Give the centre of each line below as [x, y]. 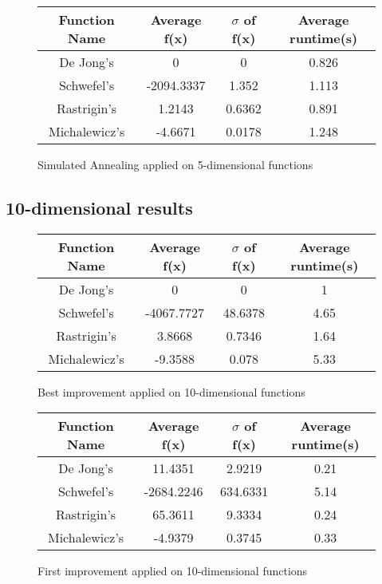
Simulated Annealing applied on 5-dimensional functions [175, 164]
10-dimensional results [99, 207]
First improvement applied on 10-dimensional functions [173, 571]
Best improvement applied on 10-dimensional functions [171, 391]
